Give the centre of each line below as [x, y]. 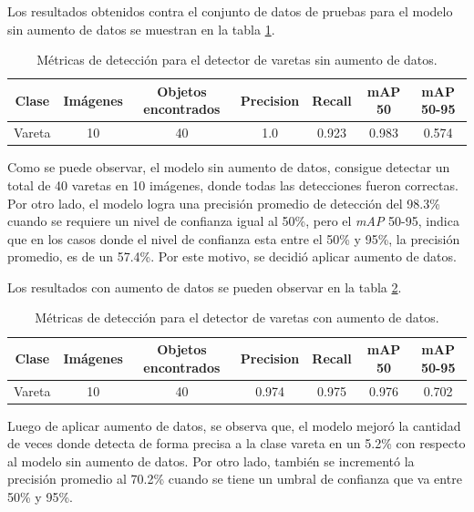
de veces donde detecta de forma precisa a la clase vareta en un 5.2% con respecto [237, 443]
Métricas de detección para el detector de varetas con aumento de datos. [237, 317]
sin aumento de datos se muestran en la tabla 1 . [141, 29]
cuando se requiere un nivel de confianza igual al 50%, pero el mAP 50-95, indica [233, 221]
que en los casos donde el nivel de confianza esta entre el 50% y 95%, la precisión [234, 238]
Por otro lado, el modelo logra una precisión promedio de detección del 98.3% [224, 203]
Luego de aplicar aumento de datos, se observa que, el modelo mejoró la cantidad [234, 425]
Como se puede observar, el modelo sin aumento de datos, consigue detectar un [229, 167]
